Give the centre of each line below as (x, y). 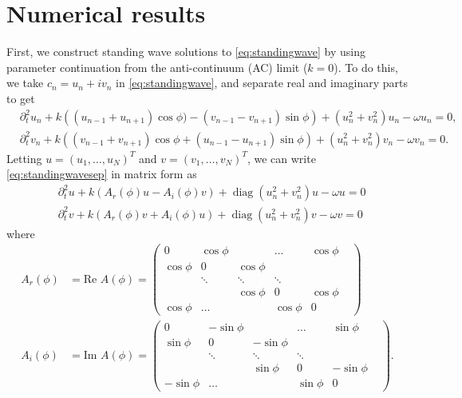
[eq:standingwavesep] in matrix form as (102, 174)
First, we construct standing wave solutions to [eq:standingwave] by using (186, 52)
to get (21, 98)
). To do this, (366, 67)
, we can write (281, 158)
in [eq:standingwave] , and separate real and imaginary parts (262, 83)
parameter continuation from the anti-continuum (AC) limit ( (157, 67)
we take (25, 83)
